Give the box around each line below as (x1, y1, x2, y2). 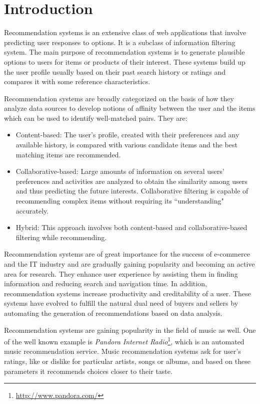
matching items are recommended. (15, 149, 121, 159)
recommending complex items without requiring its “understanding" (15, 195, 224, 206)
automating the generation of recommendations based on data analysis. (4, 307, 222, 318)
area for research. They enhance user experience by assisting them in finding (4, 268, 238, 279)
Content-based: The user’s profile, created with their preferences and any (15, 129, 239, 140)
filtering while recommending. (15, 232, 107, 242)
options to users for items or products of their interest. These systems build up (4, 56, 245, 67)
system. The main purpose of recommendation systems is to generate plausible (4, 47, 245, 57)
